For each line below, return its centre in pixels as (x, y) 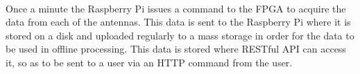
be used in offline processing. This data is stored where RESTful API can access (176, 49)
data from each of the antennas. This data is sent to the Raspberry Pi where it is (178, 22)
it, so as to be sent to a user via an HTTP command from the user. (149, 62)
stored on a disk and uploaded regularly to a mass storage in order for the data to (180, 35)
